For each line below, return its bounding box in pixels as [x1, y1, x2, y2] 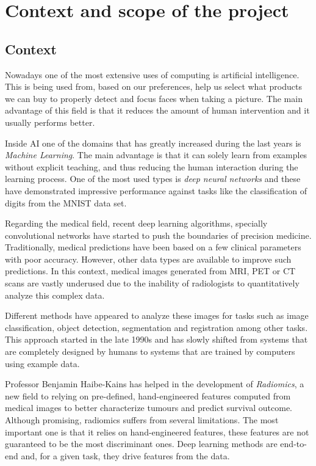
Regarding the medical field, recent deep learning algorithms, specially [5, 217, 268, 230]
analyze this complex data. [5, 288, 105, 301]
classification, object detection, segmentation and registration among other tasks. [5, 321, 308, 333]
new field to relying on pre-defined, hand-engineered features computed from [5, 389, 291, 402]
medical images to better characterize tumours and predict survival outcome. [5, 401, 292, 414]
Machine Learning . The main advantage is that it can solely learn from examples [5, 148, 307, 161]
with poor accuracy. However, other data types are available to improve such [5, 252, 292, 265]
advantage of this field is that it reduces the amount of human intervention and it [5, 104, 310, 117]
